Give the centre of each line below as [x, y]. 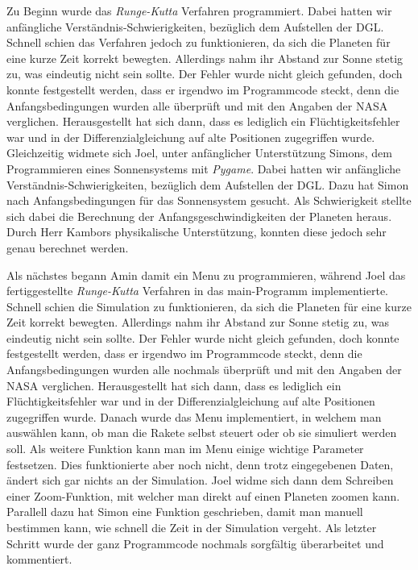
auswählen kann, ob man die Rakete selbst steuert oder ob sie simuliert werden [202, 433]
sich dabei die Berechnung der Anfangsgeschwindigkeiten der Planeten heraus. [199, 216]
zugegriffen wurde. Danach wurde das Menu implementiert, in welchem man [194, 416]
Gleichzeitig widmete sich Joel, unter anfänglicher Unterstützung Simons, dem [199, 153]
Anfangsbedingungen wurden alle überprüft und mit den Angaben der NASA [197, 105]
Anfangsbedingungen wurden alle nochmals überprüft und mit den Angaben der [204, 370]
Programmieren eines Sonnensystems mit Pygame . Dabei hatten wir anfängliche [204, 168]
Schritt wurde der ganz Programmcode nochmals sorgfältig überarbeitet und [195, 543]
